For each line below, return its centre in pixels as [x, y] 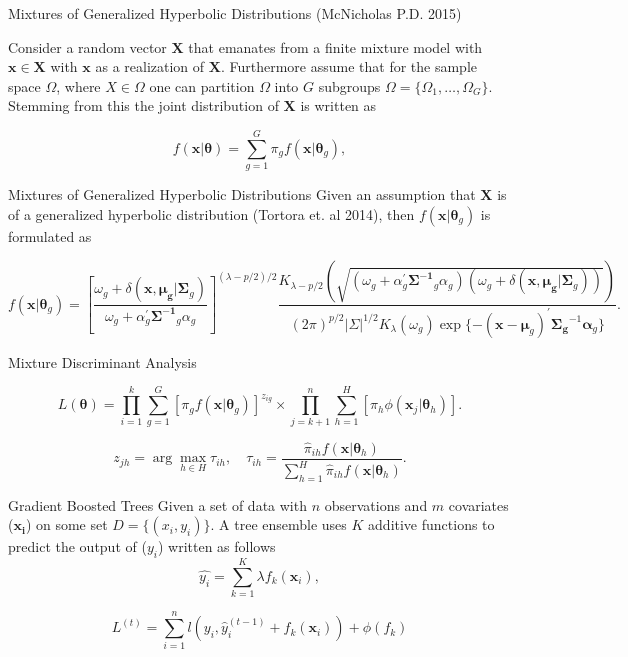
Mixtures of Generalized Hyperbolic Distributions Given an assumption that [242, 194]
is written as [338, 105]
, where [78, 85]
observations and [376, 504]
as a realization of [150, 66]
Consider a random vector [87, 46]
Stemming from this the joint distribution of [143, 105]
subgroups [349, 85]
